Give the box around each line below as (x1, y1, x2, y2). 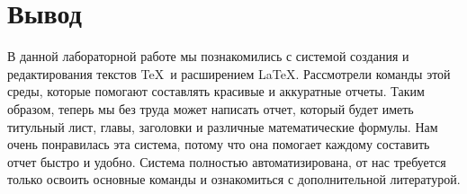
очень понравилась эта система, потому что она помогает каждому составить (7, 135, 430, 154)
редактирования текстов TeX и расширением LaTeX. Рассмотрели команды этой (7, 64, 451, 83)
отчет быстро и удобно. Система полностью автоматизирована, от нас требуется (7, 152, 446, 171)
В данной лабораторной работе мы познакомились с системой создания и (7, 47, 409, 66)
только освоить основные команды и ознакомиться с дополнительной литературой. (7, 170, 461, 189)
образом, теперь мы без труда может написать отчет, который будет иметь (7, 99, 414, 118)
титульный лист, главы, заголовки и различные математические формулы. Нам (7, 117, 438, 136)
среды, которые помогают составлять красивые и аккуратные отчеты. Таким (7, 82, 425, 101)
